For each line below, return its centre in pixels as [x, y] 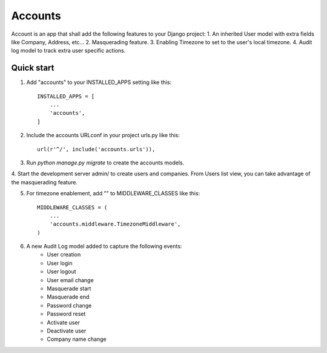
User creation [64, 254]
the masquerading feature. [45, 182]
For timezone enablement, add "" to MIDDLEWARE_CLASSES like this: [113, 193]
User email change [70, 280]
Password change [69, 305]
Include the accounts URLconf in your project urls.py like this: [103, 135]
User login [60, 263]
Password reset [66, 314]
